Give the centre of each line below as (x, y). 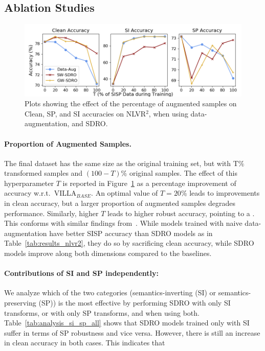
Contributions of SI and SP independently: (81, 273)
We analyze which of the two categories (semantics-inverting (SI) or (110, 292)
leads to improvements (225, 193)
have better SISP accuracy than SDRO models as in (131, 233)
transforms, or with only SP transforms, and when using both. (102, 312)
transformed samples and (43, 173)
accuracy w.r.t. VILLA (40, 193)
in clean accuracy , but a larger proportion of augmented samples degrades (120, 203)
